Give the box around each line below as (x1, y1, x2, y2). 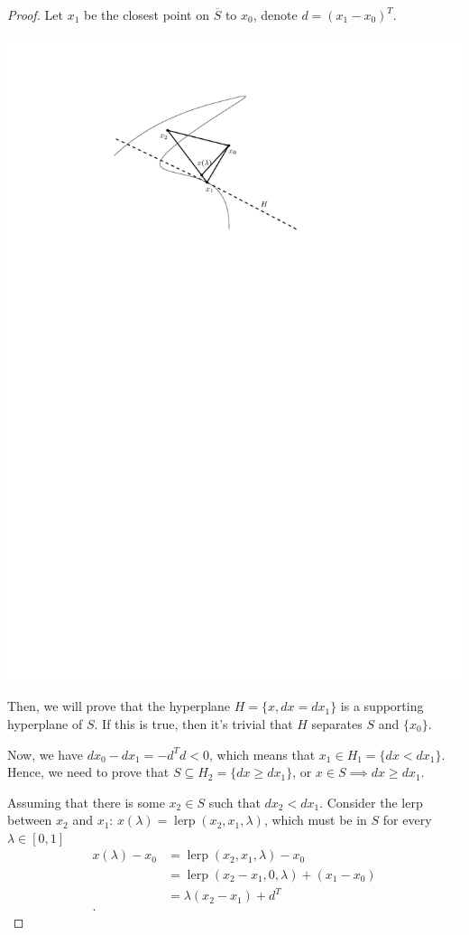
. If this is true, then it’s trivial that (94, 714, 293, 733)
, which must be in (263, 810, 367, 829)
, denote (253, 5, 298, 23)
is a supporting (340, 697, 424, 715)
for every (382, 810, 432, 829)
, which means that (209, 744, 316, 763)
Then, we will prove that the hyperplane (7, 697, 231, 715)
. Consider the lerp (319, 792, 423, 811)
